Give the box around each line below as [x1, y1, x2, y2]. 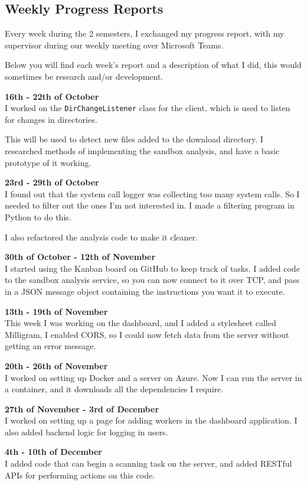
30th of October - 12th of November [5, 250, 156, 263]
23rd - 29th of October [5, 176, 99, 188]
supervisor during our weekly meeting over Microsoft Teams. [5, 38, 224, 51]
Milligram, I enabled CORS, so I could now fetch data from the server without [5, 328, 289, 340]
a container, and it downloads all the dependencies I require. [5, 383, 224, 395]
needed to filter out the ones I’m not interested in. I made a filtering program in [5, 199, 295, 211]
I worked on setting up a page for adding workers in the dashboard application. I [5, 414, 298, 427]
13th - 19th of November [5, 305, 108, 317]
